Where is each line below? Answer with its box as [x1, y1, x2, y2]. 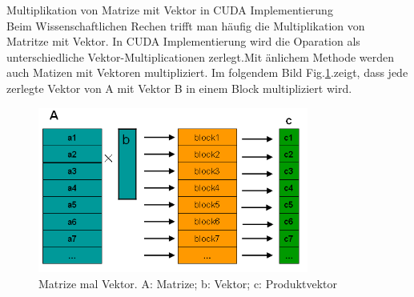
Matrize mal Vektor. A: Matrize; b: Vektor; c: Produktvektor [38, 275, 338, 291]
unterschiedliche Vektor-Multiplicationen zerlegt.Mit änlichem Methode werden [6, 48, 395, 65]
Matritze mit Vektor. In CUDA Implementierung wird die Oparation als [6, 33, 360, 50]
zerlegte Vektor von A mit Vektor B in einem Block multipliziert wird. [6, 79, 352, 96]
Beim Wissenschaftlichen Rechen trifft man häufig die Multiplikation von [6, 17, 365, 34]
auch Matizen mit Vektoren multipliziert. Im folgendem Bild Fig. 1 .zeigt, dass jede [6, 64, 408, 81]
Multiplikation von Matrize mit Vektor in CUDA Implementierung [6, 2, 333, 18]
